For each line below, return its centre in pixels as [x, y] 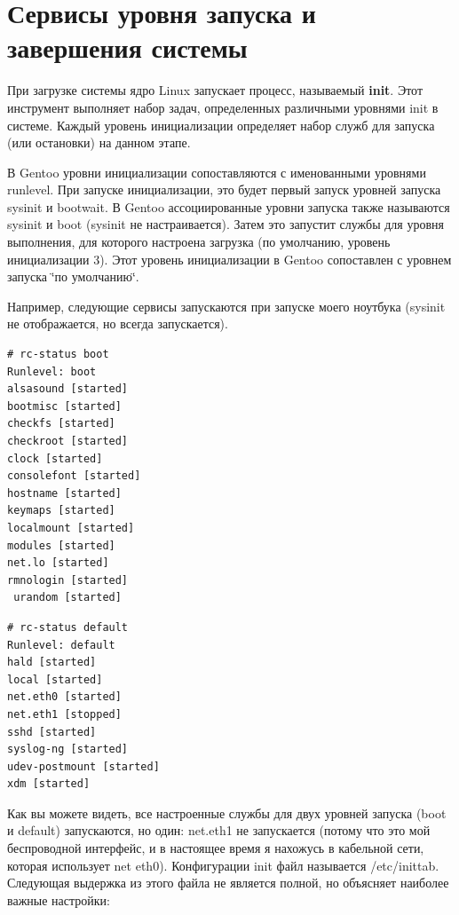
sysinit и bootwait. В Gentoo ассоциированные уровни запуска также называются [229, 206]
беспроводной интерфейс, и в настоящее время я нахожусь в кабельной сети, [216, 848]
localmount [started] [71, 528]
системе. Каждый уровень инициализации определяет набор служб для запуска [221, 125]
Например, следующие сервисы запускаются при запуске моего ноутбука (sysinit [226, 306]
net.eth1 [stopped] [64, 714]
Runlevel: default [61, 645]
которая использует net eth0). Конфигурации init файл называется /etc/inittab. [223, 865]
